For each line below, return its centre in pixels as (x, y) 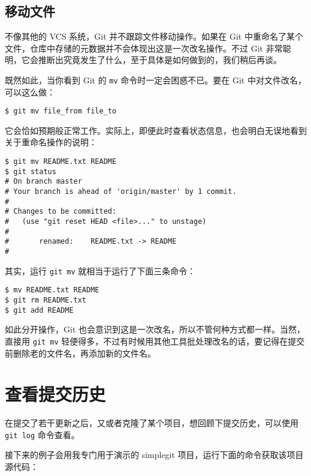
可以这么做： (30, 92)
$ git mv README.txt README (61, 162)
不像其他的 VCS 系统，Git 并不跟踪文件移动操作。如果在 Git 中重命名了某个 (154, 36)
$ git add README (39, 310)
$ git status (31, 171)
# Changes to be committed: (61, 212)
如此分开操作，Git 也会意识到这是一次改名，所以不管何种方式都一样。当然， (155, 329)
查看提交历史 (55, 394)
